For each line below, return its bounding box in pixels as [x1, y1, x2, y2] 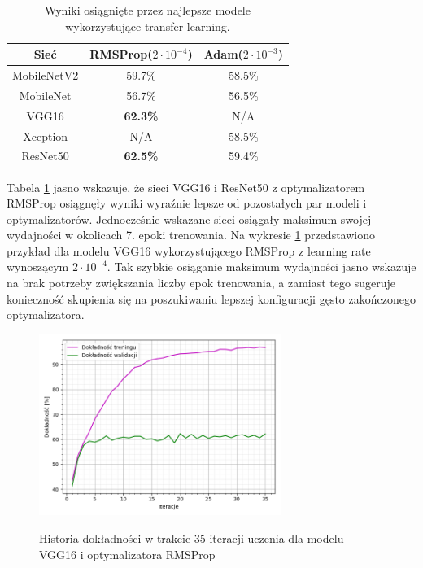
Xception [23, 127, 68, 144]
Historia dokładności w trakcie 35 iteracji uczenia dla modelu [39, 530, 344, 547]
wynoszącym [7, 258, 69, 275]
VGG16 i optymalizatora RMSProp [39, 545, 216, 562]
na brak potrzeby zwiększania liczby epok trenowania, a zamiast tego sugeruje [7, 274, 395, 291]
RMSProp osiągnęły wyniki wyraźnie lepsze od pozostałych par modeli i [7, 194, 367, 212]
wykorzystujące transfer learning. [65, 17, 230, 34]
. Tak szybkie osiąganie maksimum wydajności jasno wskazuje [107, 258, 416, 275]
